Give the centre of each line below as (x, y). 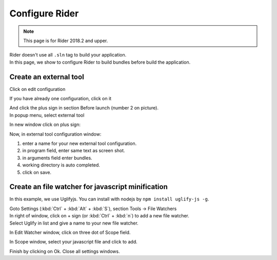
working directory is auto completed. (61, 165)
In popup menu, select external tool (47, 115)
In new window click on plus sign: (45, 125)
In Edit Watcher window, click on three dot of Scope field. (70, 232)
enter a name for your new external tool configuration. (80, 143)
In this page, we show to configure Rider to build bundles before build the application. (100, 62)
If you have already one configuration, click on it (61, 99)
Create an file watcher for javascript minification (88, 187)
